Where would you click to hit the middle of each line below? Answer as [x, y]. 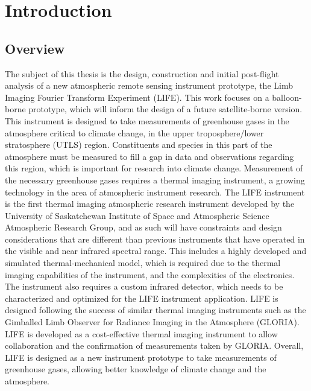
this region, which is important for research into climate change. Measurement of [154, 168]
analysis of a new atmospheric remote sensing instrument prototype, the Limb [149, 85]
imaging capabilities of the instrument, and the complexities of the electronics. [150, 274]
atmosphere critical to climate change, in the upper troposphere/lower [134, 132]
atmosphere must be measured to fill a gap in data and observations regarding [149, 156]
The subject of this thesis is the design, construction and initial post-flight [142, 73]
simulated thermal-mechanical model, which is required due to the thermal [143, 263]
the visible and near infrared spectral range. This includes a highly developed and [156, 251]
